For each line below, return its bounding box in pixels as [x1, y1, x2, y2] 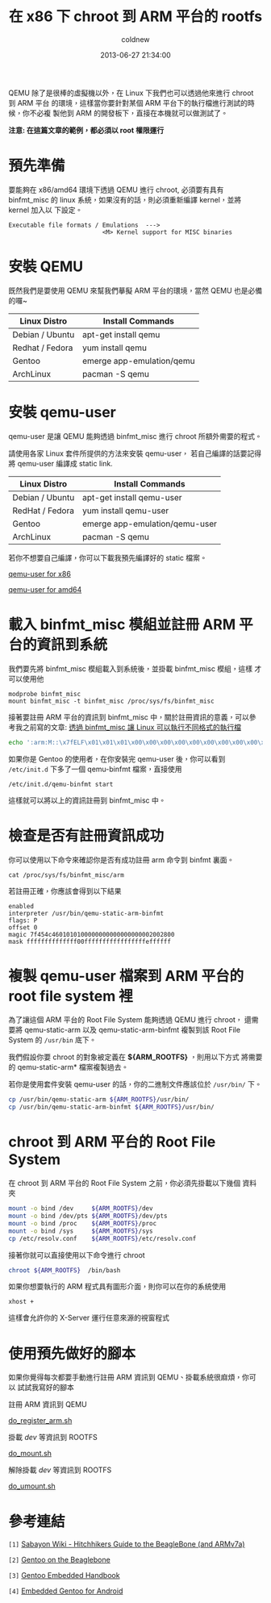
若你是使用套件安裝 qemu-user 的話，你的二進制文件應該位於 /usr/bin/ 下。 [8, 1079, 262, 1089]
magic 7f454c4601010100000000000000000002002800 [8, 930, 175, 938]
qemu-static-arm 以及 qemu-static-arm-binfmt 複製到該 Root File [23, 1025, 240, 1035]
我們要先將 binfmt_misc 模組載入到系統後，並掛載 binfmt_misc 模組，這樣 [8, 663, 253, 674]
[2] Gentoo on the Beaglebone [8, 1555, 110, 1565]
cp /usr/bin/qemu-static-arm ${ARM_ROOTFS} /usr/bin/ [8, 1096, 190, 1104]
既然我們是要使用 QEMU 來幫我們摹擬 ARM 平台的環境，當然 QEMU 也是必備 [8, 286, 263, 295]
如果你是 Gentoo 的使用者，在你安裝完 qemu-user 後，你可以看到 [8, 753, 226, 763]
